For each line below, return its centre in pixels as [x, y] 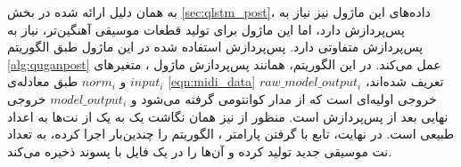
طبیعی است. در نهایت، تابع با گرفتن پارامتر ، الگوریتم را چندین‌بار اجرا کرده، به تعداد [231, 134]
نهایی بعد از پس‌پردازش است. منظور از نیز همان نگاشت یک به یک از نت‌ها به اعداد [228, 116]
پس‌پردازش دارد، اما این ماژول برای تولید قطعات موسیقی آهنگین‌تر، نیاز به [206, 29]
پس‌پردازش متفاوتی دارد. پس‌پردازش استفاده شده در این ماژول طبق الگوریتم [215, 47]
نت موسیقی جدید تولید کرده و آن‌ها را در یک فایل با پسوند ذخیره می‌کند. [200, 151]
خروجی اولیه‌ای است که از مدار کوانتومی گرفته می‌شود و [284, 98]
